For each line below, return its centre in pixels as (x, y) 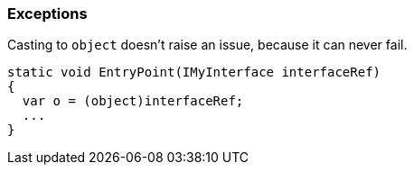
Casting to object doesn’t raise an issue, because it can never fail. (207, 45)
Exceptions (47, 14)
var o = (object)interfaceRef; (133, 101)
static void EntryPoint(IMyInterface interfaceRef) (194, 72)
